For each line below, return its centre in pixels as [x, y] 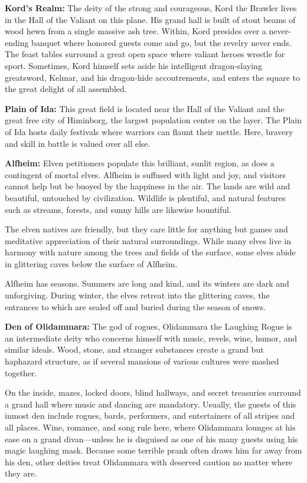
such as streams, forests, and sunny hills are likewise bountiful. [118, 209]
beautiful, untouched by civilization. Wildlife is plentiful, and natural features [145, 197]
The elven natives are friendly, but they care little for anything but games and [146, 229]
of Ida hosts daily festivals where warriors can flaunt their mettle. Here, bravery [149, 131]
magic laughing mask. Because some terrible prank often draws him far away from [153, 450]
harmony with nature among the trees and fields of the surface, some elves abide [150, 252]
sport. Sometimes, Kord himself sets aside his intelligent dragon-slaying [133, 65]
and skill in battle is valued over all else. [78, 143]
